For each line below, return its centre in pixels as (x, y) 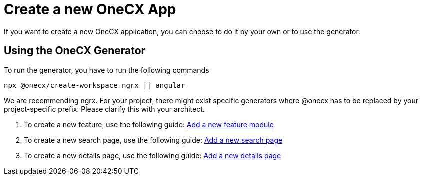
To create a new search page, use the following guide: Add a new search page (153, 140)
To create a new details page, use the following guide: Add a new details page (153, 155)
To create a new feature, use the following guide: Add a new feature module (149, 124)
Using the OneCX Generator (75, 51)
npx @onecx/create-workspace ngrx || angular (95, 85)
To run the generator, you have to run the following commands (107, 70)
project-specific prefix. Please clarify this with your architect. (104, 109)
